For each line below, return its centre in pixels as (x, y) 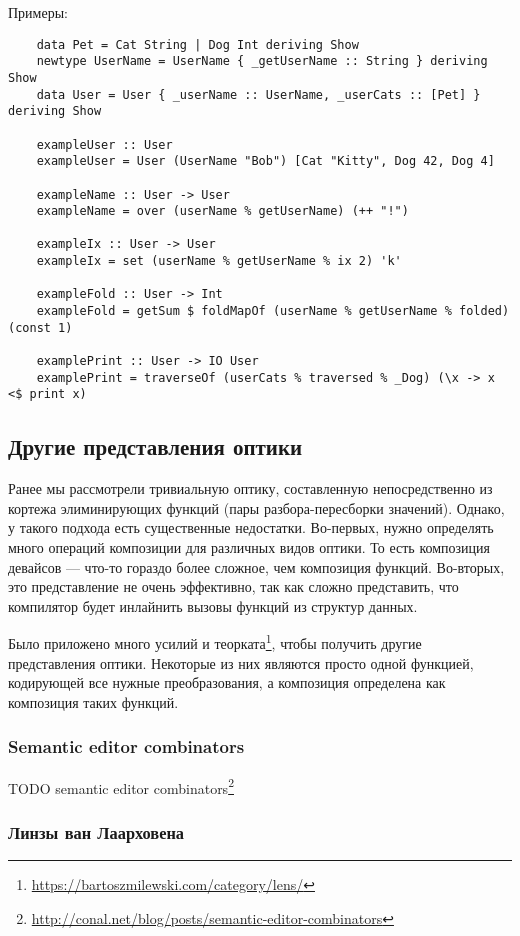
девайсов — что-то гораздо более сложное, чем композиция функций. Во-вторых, (256, 566)
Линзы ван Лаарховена (96, 831)
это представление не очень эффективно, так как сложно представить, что (233, 586)
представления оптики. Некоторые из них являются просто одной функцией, (241, 662)
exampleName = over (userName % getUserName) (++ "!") (222, 211)
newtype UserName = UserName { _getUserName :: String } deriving (262, 61)
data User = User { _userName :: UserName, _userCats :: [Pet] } (258, 94)
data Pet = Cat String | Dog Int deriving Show (197, 44)
